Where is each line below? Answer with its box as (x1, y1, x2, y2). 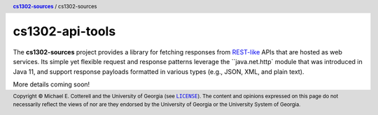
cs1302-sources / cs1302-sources (13, 3, 97, 10)
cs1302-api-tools (13, 24, 116, 40)
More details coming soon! (13, 80, 90, 89)
